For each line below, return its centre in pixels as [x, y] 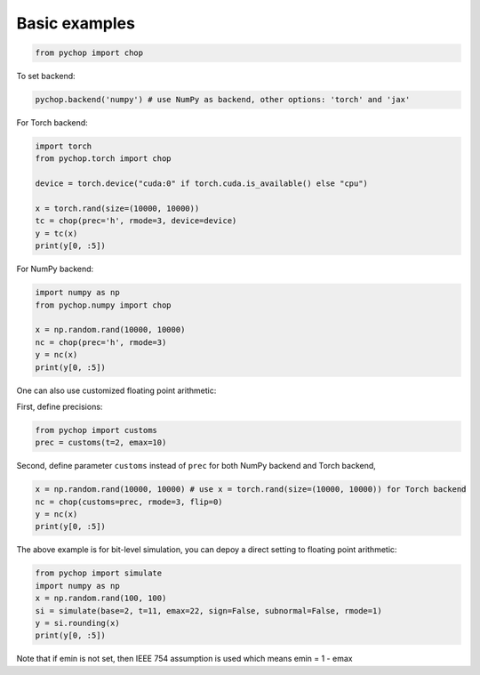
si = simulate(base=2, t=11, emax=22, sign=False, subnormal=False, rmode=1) [208, 611]
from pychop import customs [96, 430]
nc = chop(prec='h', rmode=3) [101, 342]
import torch [64, 146]
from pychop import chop [89, 53]
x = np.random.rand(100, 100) [101, 599]
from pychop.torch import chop [104, 159]
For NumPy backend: [55, 269]
